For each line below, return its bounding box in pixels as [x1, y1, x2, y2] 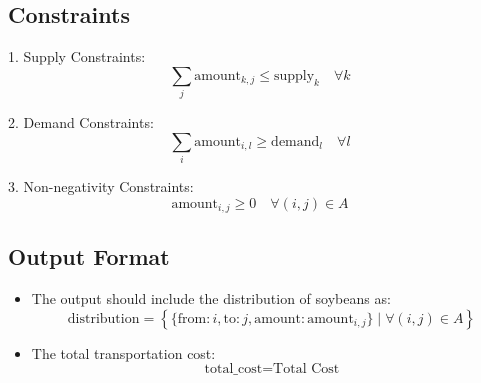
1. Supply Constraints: [8, 46, 146, 67]
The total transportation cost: [31, 342, 216, 363]
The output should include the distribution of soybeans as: [31, 288, 391, 309]
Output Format [8, 241, 170, 272]
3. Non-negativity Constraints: [8, 176, 194, 197]
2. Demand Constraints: [8, 112, 154, 133]
